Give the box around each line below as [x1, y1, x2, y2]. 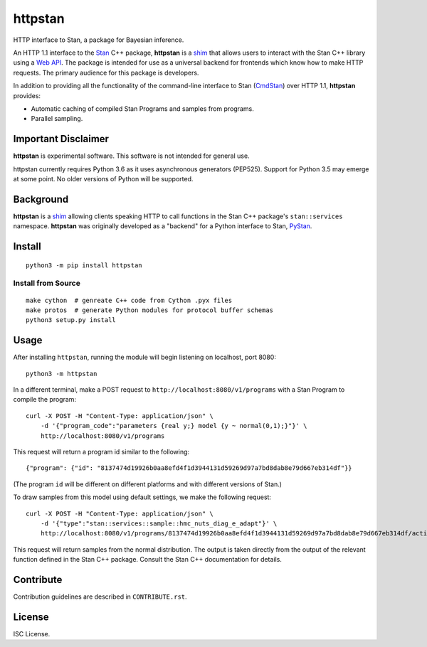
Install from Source [13, 278, 81, 288]
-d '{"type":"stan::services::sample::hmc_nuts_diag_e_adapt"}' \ [40, 520, 278, 528]
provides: [13, 91, 41, 100]
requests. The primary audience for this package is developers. [13, 68, 199, 77]
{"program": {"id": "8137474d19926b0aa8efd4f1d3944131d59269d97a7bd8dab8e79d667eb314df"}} [26, 464, 352, 472]
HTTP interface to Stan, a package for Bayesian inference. [13, 36, 184, 44]
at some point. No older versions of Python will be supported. [13, 174, 194, 183]
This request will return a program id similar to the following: [13, 448, 190, 456]
